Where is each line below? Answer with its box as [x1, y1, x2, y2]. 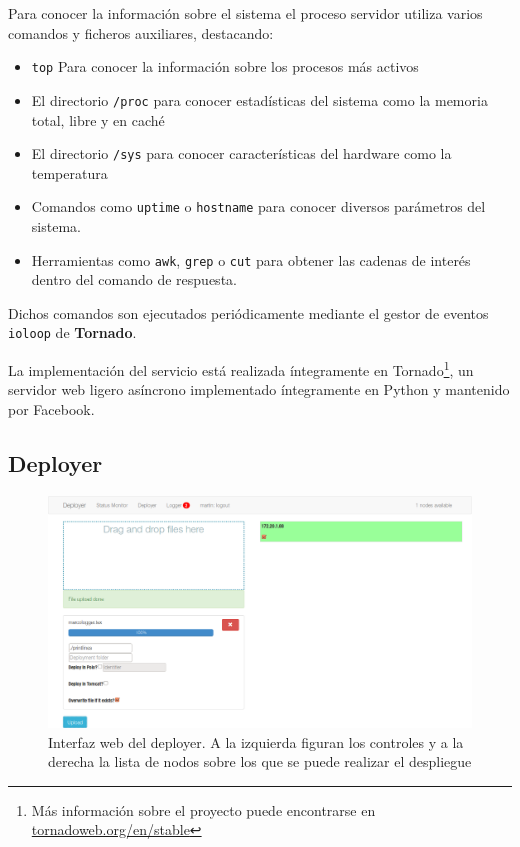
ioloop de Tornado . [8, 322, 137, 343]
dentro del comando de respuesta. [31, 269, 237, 290]
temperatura [31, 162, 108, 183]
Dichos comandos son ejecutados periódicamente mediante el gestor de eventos [8, 302, 489, 323]
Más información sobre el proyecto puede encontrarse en [31, 799, 376, 820]
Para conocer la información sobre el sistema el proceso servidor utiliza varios [8, 3, 483, 23]
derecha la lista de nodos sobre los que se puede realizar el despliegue [48, 751, 472, 772]
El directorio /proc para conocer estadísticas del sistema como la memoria [31, 89, 488, 110]
